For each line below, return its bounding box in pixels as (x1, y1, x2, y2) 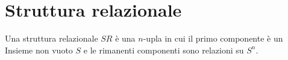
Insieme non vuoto (5, 43, 73, 56)
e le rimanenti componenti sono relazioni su (83, 43, 244, 56)
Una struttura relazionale (5, 32, 98, 45)
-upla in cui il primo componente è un (143, 32, 283, 45)
